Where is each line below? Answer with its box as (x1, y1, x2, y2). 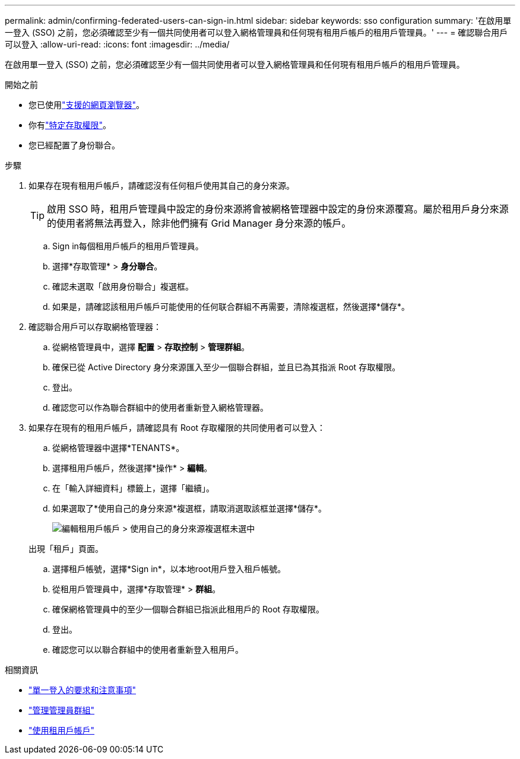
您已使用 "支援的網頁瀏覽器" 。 (28, 100, 145, 110)
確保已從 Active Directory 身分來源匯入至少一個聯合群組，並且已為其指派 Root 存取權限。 (52, 362, 401, 372)
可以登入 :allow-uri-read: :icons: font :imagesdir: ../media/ (5, 39, 230, 49)
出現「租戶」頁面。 (28, 544, 103, 554)
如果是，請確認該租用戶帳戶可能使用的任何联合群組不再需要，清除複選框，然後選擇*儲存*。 (52, 301, 410, 312)
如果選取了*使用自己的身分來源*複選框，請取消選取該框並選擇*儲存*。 (52, 503, 327, 513)
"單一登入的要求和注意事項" (28, 685, 137, 695)
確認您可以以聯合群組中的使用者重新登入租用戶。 (52, 644, 243, 655)
